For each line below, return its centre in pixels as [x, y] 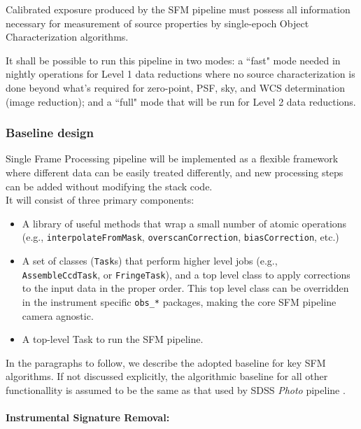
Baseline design [50, 133]
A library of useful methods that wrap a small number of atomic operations [184, 223]
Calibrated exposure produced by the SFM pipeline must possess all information [178, 9]
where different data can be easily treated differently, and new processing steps [175, 172]
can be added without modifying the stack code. [109, 186]
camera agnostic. [58, 315]
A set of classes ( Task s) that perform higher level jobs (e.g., [150, 260]
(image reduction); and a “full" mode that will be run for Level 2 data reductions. [181, 101]
